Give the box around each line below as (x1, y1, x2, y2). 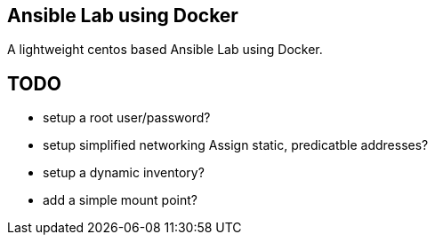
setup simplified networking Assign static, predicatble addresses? (43, 137, 429, 153)
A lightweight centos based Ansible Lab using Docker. (7, 42, 323, 58)
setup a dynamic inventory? (43, 165, 205, 181)
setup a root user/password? (43, 110, 211, 126)
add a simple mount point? (43, 192, 197, 208)
